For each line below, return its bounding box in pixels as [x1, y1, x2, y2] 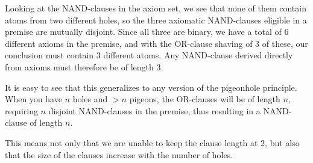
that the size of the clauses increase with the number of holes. [5, 148, 233, 161]
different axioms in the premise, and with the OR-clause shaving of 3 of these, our [5, 37, 308, 49]
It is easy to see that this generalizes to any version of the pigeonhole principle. [5, 81, 297, 93]
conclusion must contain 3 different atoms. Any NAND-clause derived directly [5, 49, 293, 61]
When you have [5, 93, 62, 105]
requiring [5, 104, 38, 117]
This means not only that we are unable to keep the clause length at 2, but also [5, 136, 300, 149]
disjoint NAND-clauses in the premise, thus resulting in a [48, 104, 261, 117]
